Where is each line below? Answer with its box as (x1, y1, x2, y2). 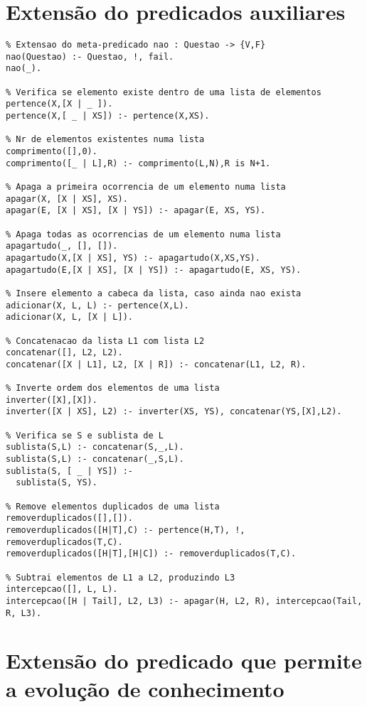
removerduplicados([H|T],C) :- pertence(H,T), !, (6, 525, 245, 536)
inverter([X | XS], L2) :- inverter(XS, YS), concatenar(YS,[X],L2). (6, 406, 342, 417)
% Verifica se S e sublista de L (6, 430, 164, 441)
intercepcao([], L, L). (6, 584, 118, 595)
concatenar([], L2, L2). (6, 347, 123, 358)
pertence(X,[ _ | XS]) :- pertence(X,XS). (6, 111, 210, 122)
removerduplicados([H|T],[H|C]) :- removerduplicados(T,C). (6, 549, 297, 559)
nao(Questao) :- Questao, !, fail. (6, 51, 174, 62)
